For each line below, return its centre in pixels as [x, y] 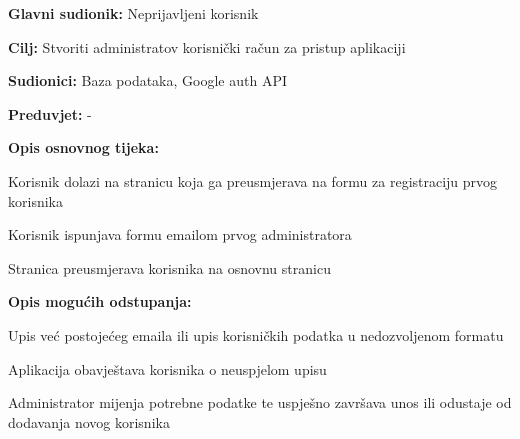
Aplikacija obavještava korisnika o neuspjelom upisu [167, 368]
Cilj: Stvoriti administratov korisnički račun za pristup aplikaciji [207, 46]
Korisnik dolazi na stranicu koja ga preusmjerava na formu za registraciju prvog [253, 180]
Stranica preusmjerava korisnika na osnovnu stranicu [169, 267]
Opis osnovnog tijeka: [83, 147]
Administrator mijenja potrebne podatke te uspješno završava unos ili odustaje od [260, 402]
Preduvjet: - [50, 113]
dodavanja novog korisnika [89, 421]
